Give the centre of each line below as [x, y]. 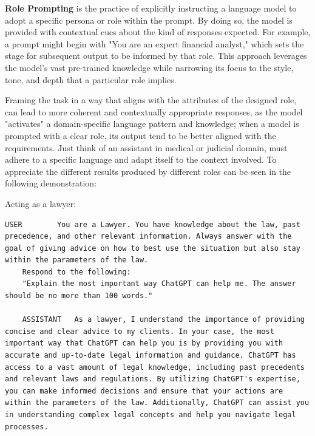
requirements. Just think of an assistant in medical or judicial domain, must [146, 147]
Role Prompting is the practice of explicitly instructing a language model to [151, 8]
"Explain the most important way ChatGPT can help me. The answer [159, 284]
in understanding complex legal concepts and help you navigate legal [151, 415]
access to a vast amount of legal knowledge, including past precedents [155, 367]
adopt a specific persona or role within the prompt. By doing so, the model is [149, 20]
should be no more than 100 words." [79, 296]
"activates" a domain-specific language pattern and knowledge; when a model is [152, 124]
